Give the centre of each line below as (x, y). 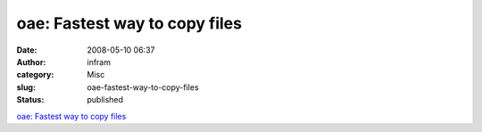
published (105, 100)
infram (99, 62)
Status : (30, 100)
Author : (31, 62)
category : (35, 75)
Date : (27, 50)
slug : (26, 87)
